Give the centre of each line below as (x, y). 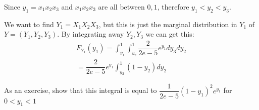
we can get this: (170, 34)
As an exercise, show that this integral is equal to (81, 90)
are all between (121, 7)
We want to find (29, 24)
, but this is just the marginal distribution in (168, 24)
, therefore (173, 7)
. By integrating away (91, 34)
